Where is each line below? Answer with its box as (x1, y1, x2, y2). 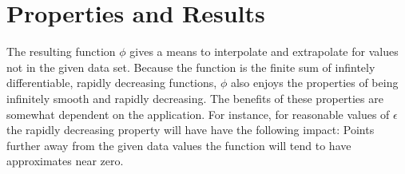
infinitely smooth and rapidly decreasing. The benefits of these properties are (6, 89, 383, 106)
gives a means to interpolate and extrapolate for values (129, 43, 399, 60)
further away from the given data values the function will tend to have (6, 136, 351, 153)
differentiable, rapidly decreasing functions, (6, 74, 217, 91)
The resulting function (6, 43, 116, 60)
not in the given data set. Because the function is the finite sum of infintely (6, 58, 375, 75)
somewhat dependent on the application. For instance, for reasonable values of (6, 105, 390, 122)
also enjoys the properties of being (230, 74, 399, 91)
